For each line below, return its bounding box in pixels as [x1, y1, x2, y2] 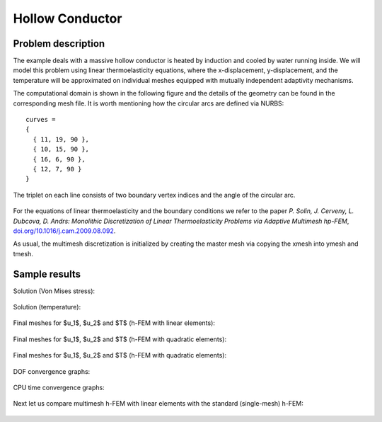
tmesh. [13, 249, 33, 258]
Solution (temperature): [13, 303, 81, 311]
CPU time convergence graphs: [13, 383, 105, 392]
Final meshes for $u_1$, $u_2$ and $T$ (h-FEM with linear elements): [13, 319, 216, 327]
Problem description [13, 38, 105, 50]
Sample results [13, 268, 81, 280]
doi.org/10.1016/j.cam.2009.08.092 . [13, 227, 116, 235]
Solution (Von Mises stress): [13, 287, 95, 295]
